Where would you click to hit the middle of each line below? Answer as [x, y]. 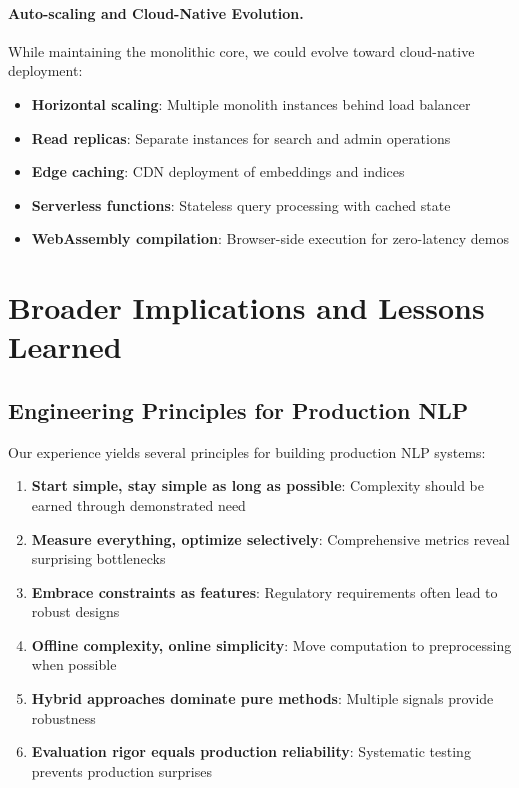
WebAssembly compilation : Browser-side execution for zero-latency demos [270, 238]
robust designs [75, 611]
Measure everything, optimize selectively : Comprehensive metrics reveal [270, 538]
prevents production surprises [121, 770]
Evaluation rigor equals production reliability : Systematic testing [251, 751]
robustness [63, 717]
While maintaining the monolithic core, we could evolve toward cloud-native [241, 50]
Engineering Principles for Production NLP [238, 409]
